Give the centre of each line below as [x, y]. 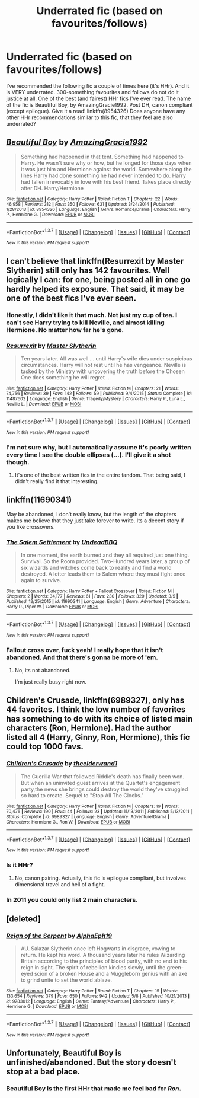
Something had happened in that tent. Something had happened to [102, 157]
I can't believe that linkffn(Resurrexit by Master [95, 261]
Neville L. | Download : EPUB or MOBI [44, 404]
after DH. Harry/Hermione [52, 188]
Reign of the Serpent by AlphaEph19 [59, 936]
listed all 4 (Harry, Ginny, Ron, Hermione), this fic [98, 737]
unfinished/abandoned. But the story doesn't [91, 1062]
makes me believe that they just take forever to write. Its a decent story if [95, 521]
